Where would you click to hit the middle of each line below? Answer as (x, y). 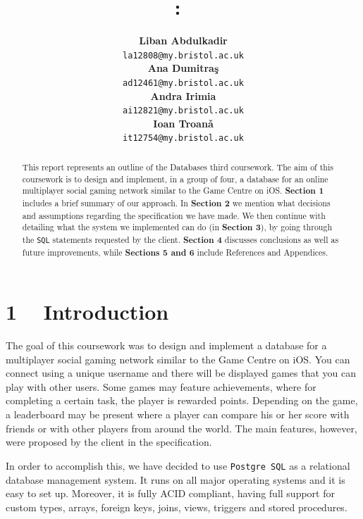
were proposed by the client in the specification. (109, 442)
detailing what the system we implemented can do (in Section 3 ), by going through (177, 227)
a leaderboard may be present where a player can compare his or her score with (178, 414)
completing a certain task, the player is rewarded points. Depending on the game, (182, 400)
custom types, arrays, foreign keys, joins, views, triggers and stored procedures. (177, 507)
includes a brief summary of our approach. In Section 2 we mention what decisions (176, 203)
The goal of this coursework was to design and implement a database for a (166, 345)
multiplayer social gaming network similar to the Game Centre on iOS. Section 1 (173, 191)
